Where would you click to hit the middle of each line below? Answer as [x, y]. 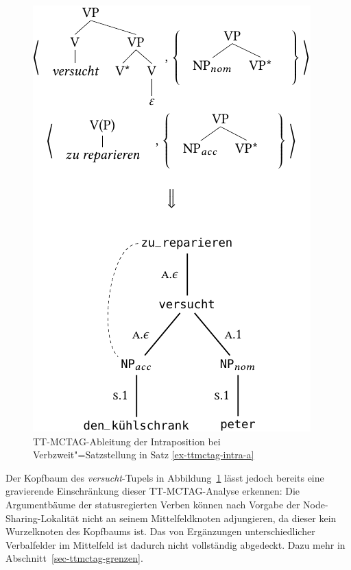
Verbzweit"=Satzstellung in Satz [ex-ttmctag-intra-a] [144, 455]
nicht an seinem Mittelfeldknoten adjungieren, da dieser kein [209, 518]
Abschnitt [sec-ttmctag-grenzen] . [74, 558]
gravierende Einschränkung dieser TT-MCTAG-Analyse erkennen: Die [153, 491]
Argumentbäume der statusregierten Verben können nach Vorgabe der [153, 504]
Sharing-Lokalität [43, 518]
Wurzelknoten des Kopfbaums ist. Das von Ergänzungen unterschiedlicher [160, 531]
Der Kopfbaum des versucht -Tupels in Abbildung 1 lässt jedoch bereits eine [165, 477]
